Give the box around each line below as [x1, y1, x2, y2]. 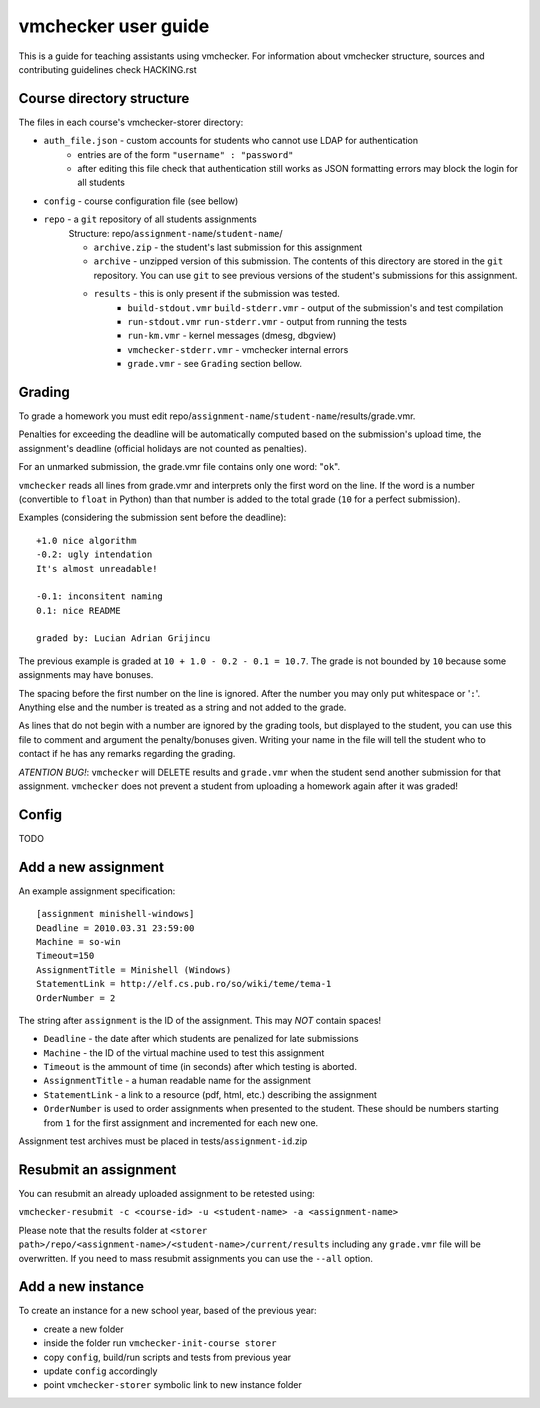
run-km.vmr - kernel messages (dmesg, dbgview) [127, 330, 337, 342]
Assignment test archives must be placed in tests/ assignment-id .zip [18, 1135, 308, 1147]
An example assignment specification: [18, 885, 176, 897]
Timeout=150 [36, 950, 95, 962]
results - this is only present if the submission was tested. [93, 288, 340, 300]
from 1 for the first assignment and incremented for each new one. [43, 1116, 319, 1129]
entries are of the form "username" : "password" [77, 148, 294, 160]
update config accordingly [43, 1365, 158, 1377]
